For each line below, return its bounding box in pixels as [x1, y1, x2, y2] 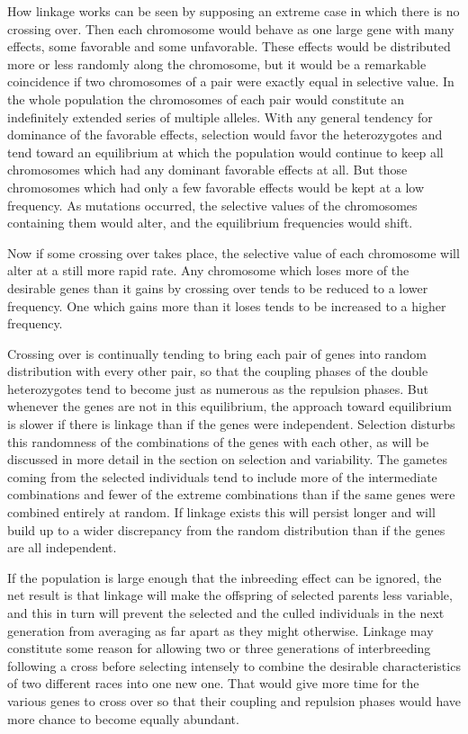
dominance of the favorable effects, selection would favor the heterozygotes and [7, 125, 443, 144]
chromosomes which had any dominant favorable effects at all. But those [7, 160, 408, 179]
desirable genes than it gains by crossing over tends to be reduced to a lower [7, 278, 428, 297]
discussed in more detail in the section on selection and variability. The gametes [7, 450, 447, 469]
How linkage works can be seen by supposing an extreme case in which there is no [7, 2, 460, 20]
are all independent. [7, 538, 117, 557]
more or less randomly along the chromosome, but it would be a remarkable [7, 54, 427, 73]
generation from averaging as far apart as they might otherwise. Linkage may [7, 621, 434, 640]
